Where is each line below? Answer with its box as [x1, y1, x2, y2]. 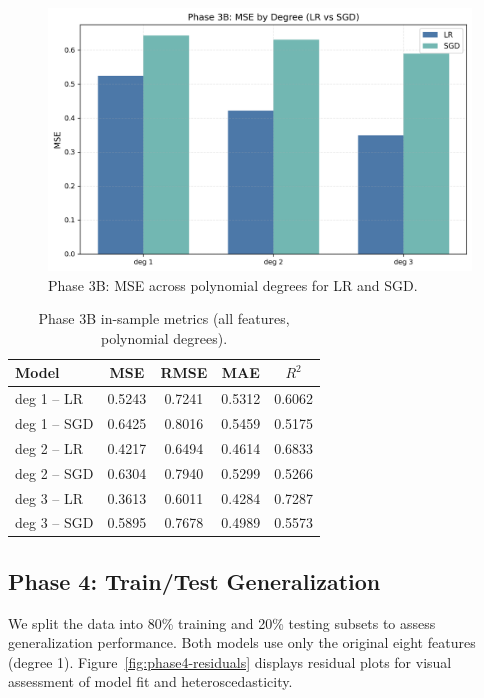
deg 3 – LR [15, 487, 84, 508]
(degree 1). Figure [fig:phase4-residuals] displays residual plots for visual [8, 651, 452, 672]
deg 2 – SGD [15, 462, 94, 483]
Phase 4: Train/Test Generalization [8, 565, 381, 596]
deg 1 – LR [15, 388, 84, 409]
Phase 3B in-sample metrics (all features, [38, 308, 290, 329]
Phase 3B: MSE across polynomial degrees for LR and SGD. [48, 274, 418, 295]
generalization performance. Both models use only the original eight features [8, 632, 476, 653]
